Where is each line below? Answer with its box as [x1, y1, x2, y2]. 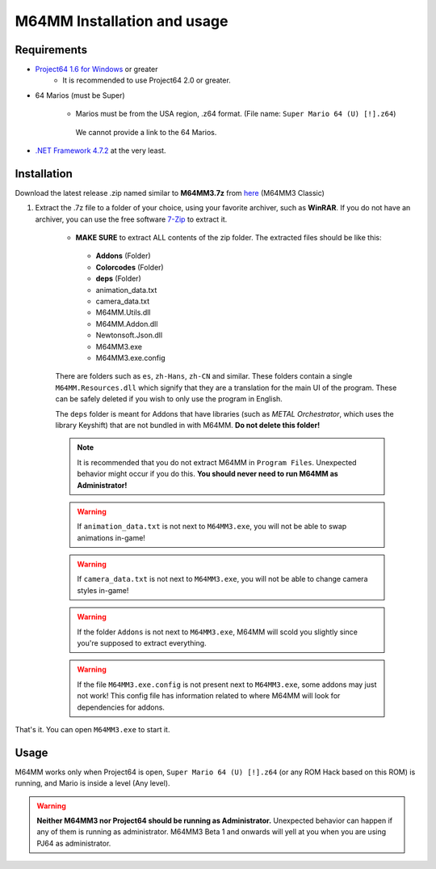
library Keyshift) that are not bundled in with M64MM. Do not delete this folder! [55, 420, 321, 430]
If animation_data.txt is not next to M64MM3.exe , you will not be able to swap [77, 522, 347, 532]
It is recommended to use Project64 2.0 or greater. [62, 75, 232, 85]
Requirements [15, 43, 88, 57]
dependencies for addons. [77, 702, 166, 712]
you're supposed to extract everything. [77, 638, 207, 648]
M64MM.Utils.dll [95, 307, 151, 317]
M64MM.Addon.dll [95, 319, 158, 329]
